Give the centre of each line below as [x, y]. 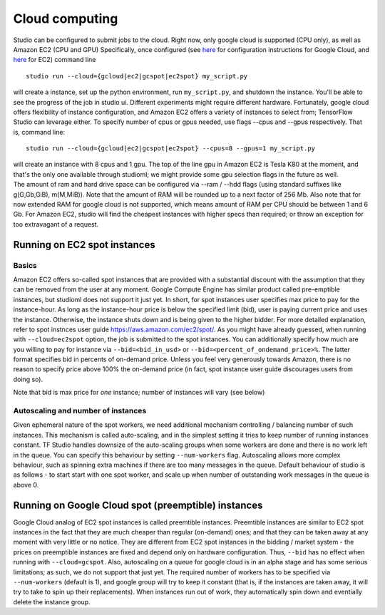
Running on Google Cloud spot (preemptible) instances [138, 505]
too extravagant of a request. [56, 224]
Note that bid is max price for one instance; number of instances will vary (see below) [139, 393]
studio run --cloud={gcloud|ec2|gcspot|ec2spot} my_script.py [137, 76]
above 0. [26, 485]
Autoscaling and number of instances [80, 411]
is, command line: [39, 132]
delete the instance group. [52, 601]
